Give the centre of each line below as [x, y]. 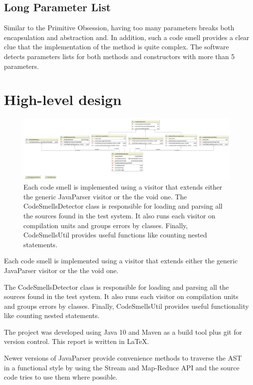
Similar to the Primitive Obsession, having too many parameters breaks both [119, 28]
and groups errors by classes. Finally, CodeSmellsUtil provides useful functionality [126, 306]
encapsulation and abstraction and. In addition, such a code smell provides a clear [127, 37]
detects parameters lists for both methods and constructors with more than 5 [119, 56]
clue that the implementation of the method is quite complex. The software [117, 47]
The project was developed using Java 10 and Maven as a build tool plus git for [123, 332]
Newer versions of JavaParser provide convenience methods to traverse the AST [123, 358]
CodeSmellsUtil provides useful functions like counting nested [115, 235]
